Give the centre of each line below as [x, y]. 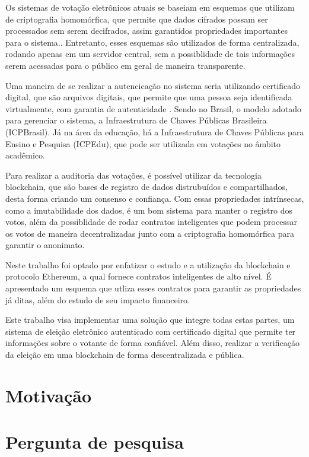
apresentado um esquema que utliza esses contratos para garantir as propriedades [153, 288]
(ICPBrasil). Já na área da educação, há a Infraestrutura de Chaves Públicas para [155, 131]
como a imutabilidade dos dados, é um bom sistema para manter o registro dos [149, 210]
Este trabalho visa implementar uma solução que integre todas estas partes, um [150, 320]
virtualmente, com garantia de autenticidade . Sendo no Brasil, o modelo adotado [153, 108]
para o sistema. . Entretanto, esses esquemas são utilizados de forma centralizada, [152, 42]
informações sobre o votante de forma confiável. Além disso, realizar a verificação [152, 343]
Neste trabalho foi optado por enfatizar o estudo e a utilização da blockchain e [148, 264]
